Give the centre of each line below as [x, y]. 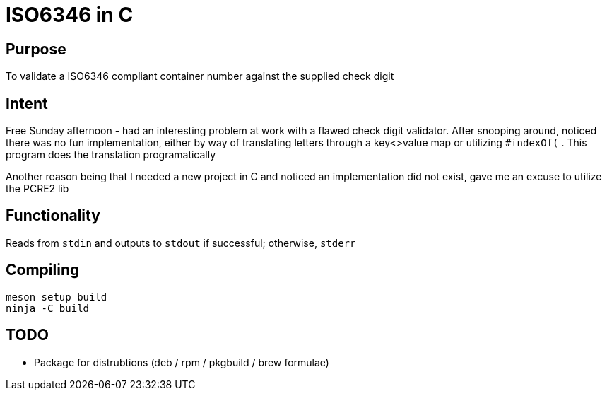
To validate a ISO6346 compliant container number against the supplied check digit [200, 76]
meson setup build [57, 297]
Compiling [43, 270]
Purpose [36, 49]
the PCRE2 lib [37, 189]
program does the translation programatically [111, 155]
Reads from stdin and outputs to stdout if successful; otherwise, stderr [181, 243]
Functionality [53, 216]
